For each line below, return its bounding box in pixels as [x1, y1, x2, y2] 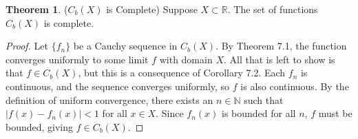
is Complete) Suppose [106, 2, 198, 16]
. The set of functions [227, 2, 318, 16]
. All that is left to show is [223, 52, 335, 66]
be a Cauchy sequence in [73, 39, 178, 53]
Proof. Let [6, 39, 48, 53]
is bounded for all [222, 106, 296, 120]
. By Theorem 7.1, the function [215, 39, 347, 53]
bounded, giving [6, 119, 74, 133]
